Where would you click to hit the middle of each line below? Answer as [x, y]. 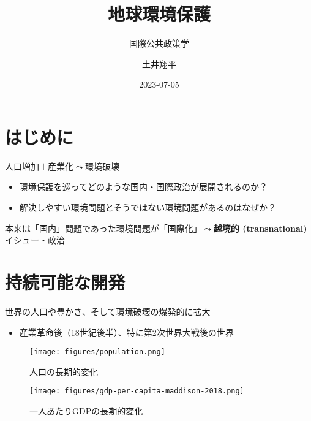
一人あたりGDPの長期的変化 [86, 411]
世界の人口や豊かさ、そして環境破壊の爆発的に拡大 [108, 311]
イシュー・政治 [35, 240]
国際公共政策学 [159, 43]
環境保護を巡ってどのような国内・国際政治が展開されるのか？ [144, 187]
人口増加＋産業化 [39, 166]
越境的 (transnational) [260, 228]
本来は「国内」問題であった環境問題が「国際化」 [103, 228]
